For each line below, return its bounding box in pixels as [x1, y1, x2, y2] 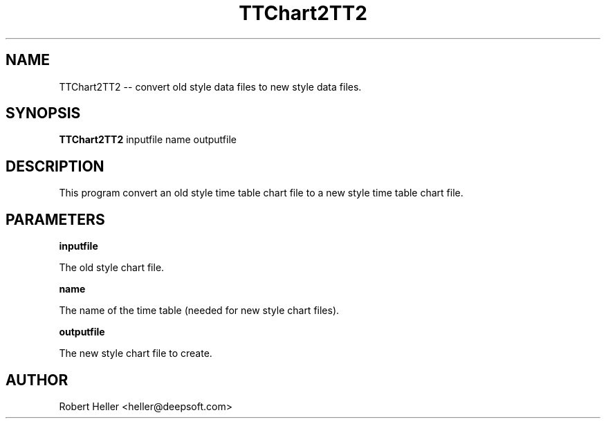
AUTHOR [6, 371, 68, 389]
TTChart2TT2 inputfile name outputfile [59, 133, 237, 146]
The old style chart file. [59, 261, 165, 274]
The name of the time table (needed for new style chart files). [59, 304, 340, 317]
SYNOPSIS [6, 104, 81, 122]
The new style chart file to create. [59, 347, 212, 360]
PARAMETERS [6, 210, 105, 228]
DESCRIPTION [6, 157, 104, 175]
